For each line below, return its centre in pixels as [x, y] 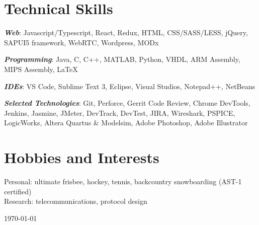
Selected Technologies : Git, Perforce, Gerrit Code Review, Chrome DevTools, [127, 103]
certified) [18, 191]
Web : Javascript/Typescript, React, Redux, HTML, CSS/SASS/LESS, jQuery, [126, 32]
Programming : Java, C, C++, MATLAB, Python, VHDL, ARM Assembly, [122, 59]
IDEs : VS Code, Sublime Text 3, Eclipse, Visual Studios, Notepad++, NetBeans [130, 86]
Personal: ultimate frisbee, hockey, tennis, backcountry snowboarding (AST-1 [123, 181]
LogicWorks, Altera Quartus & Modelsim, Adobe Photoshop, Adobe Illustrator [126, 123]
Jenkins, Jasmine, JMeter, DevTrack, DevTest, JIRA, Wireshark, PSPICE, [120, 113]
